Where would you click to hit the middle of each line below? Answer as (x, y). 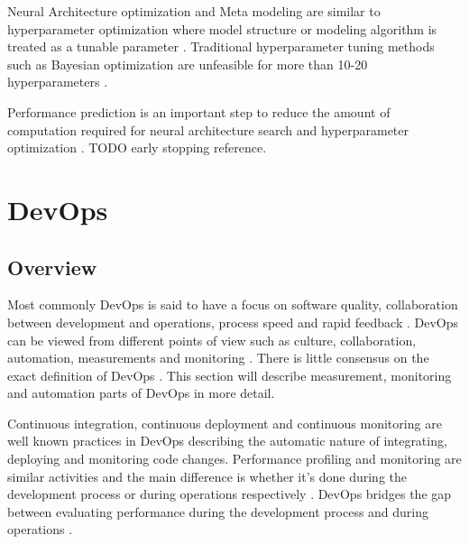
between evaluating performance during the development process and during (218, 511)
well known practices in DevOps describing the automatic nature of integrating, (227, 441)
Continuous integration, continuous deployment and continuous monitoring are (225, 423)
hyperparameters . (58, 82)
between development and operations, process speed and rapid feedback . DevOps (233, 322)
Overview (52, 267)
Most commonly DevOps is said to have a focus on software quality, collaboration (233, 304)
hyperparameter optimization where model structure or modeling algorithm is (222, 28)
